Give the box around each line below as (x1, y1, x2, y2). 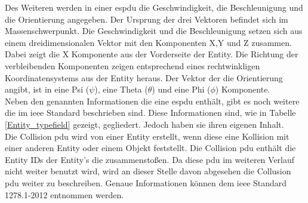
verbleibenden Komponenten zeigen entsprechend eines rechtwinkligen (5, 59, 260, 72)
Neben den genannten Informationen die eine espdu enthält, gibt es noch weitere (5, 94, 300, 107)
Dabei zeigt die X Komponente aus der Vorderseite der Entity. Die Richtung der (5, 48, 298, 60)
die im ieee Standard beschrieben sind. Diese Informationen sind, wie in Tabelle (5, 106, 296, 119)
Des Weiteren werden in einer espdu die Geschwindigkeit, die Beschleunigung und (5, 1, 303, 13)
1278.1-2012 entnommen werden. (5, 188, 124, 201)
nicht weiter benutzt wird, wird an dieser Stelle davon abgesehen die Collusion (5, 165, 291, 177)
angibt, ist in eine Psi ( (5, 83, 90, 96)
